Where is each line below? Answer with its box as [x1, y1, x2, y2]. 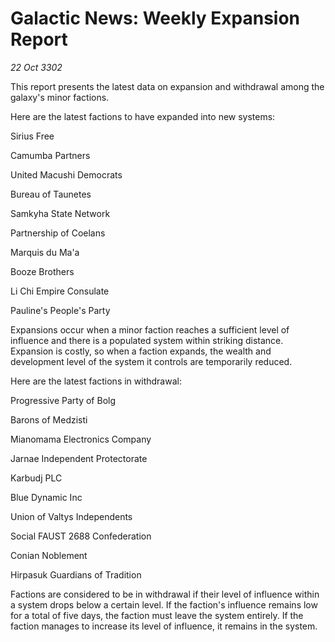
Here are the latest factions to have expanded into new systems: [10, 110, 276, 122]
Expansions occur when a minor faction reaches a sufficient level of [10, 323, 290, 336]
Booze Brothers [10, 265, 75, 277]
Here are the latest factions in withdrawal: [10, 375, 182, 387]
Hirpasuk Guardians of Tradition [10, 568, 142, 581]
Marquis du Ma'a [10, 246, 80, 258]
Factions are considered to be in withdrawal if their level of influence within [10, 588, 320, 600]
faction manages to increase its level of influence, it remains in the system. [10, 620, 318, 632]
